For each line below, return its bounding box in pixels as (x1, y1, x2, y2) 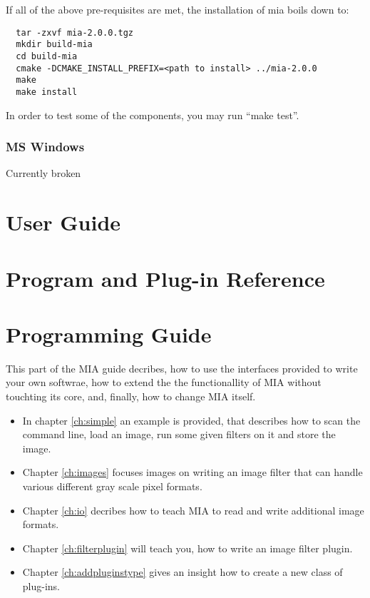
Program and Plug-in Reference (6, 263, 325, 293)
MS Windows (6, 138, 85, 156)
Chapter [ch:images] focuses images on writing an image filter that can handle (22, 465, 363, 480)
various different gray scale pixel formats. (22, 478, 202, 493)
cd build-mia (16, 51, 78, 61)
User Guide (6, 208, 121, 237)
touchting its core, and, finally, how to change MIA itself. (6, 389, 256, 403)
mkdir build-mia (16, 39, 93, 50)
